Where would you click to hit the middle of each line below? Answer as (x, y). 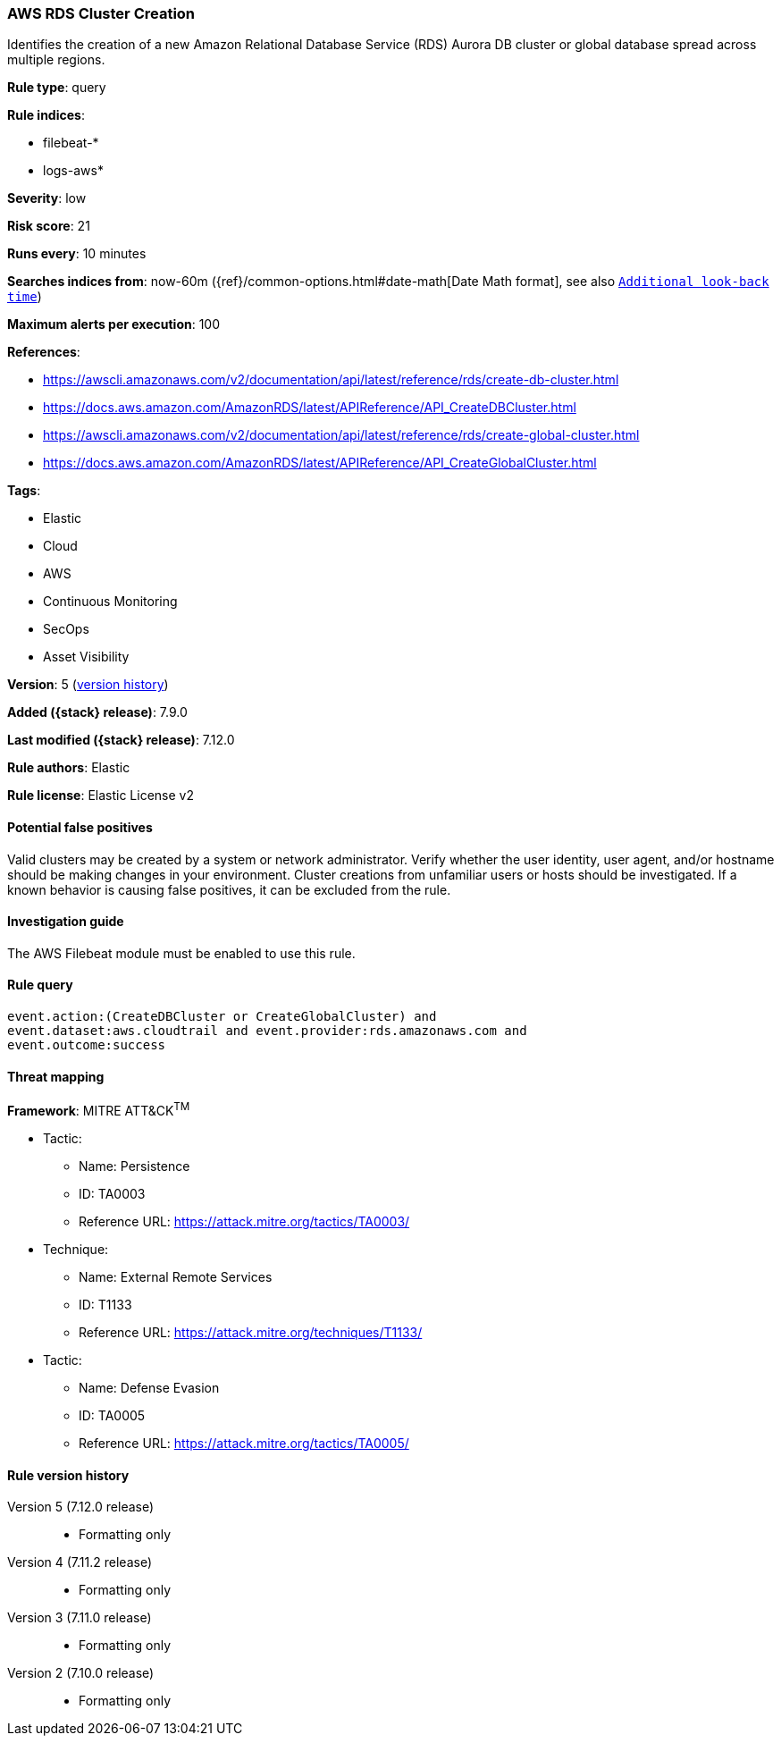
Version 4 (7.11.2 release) (80, 1562)
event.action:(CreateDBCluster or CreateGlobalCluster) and (222, 1017)
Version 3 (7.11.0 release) (80, 1618)
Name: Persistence (134, 1166)
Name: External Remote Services (176, 1276)
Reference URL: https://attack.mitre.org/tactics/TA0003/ (244, 1221)
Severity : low (47, 198)
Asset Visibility (86, 657)
